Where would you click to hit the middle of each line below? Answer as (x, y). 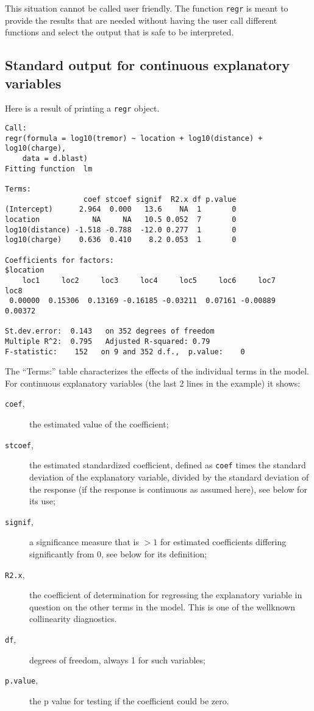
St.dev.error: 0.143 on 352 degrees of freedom (110, 331)
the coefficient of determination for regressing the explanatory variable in (166, 595)
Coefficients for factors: (59, 260)
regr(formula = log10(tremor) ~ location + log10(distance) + (134, 138)
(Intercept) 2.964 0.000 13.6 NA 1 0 (121, 209)
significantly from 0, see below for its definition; (118, 553)
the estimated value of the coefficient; (99, 424)
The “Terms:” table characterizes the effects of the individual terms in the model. (157, 371)
